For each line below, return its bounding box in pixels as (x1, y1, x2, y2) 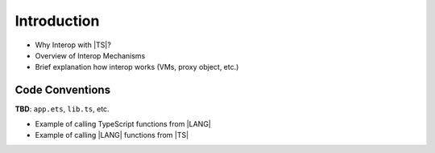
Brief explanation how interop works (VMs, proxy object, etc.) (35, 62, 239, 72)
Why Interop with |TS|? (35, 40, 112, 50)
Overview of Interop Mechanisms (35, 50, 146, 60)
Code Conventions (14, 83, 111, 97)
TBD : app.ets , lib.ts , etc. (14, 104, 110, 114)
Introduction (14, 12, 100, 30)
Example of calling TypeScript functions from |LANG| (35, 119, 211, 128)
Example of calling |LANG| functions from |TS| (35, 131, 189, 140)
